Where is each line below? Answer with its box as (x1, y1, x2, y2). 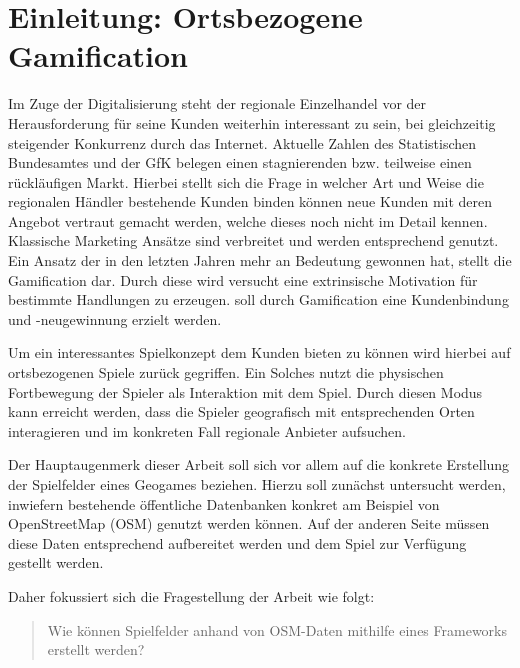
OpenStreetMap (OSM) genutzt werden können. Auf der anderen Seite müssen (8, 513, 490, 534)
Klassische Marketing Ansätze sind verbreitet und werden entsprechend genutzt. (8, 230, 499, 251)
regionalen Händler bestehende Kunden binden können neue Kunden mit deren (8, 191, 493, 212)
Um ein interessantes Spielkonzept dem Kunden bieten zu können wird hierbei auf (8, 342, 511, 363)
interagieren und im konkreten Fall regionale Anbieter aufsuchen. (8, 420, 406, 441)
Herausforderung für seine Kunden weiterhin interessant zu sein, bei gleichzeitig (8, 112, 496, 133)
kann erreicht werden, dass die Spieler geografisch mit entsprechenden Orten (8, 401, 475, 422)
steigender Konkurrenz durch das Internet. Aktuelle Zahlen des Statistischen (8, 132, 477, 153)
